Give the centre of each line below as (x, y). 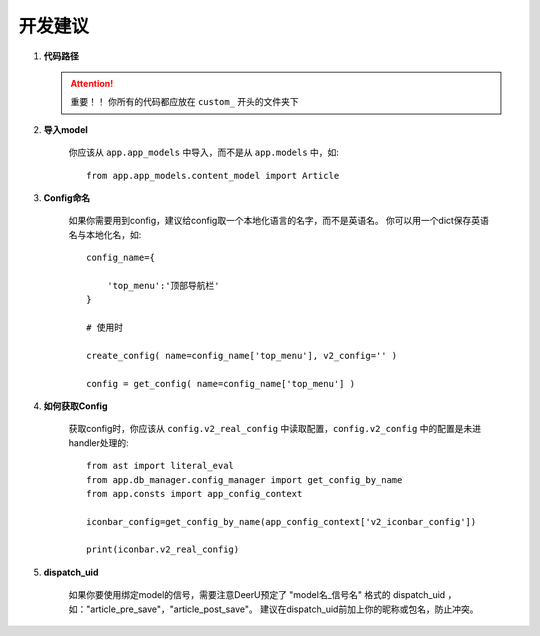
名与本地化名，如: (105, 234)
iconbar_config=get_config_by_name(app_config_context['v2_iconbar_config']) (281, 521)
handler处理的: (98, 442)
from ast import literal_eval (160, 466)
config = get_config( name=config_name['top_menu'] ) (220, 383)
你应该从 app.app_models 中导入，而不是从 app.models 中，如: (204, 152)
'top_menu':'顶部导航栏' (163, 285)
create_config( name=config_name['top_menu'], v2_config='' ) (242, 355)
